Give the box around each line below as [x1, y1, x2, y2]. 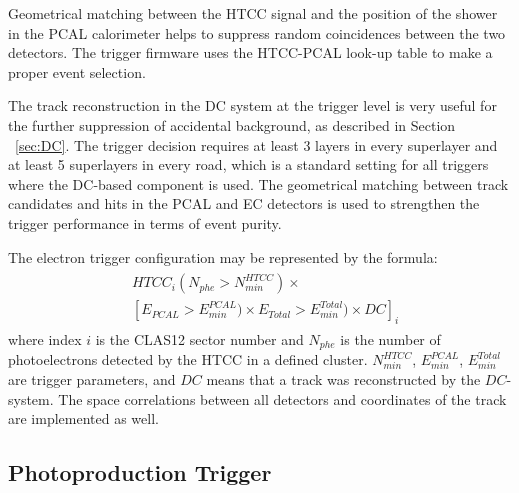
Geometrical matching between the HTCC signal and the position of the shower [8, 3, 498, 23]
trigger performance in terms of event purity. [8, 212, 282, 233]
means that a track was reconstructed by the [206, 369, 481, 390]
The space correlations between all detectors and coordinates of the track [58, 388, 507, 409]
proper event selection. [8, 61, 146, 82]
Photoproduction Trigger [8, 457, 272, 488]
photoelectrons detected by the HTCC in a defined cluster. [8, 349, 368, 370]
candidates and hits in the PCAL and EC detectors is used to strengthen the [8, 193, 480, 214]
